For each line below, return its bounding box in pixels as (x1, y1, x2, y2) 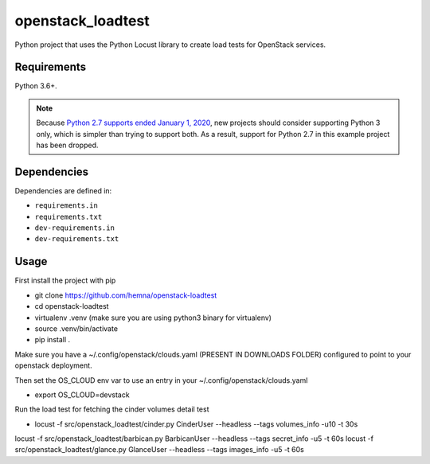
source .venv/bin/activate (34, 323, 119, 333)
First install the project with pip (14, 275, 116, 286)
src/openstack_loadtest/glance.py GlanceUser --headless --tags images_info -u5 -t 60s (14, 445, 304, 454)
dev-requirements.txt (34, 235, 119, 244)
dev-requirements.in (34, 224, 115, 232)
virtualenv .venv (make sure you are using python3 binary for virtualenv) (34, 313, 272, 322)
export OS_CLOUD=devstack (34, 390, 131, 400)
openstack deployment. (14, 361, 92, 370)
